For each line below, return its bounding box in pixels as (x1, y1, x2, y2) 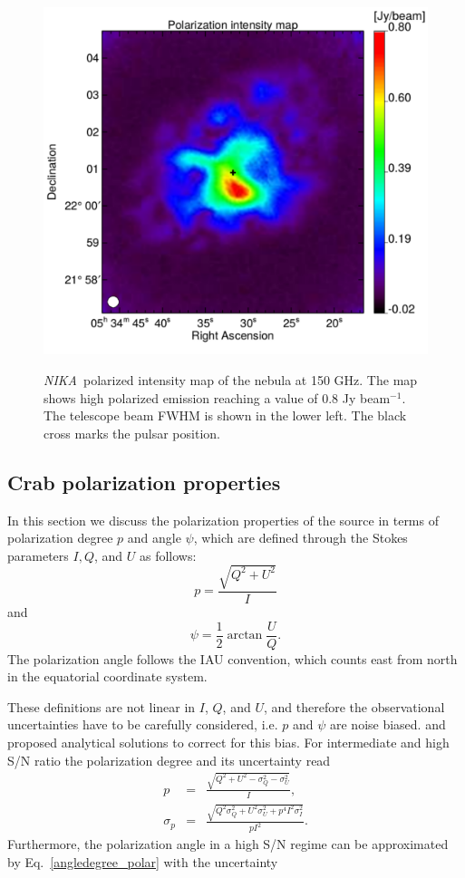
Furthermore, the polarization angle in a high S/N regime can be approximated (7, 835, 449, 854)
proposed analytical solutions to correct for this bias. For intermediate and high (7, 732, 450, 751)
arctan (227, 629, 263, 642)
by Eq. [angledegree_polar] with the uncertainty (7, 852, 278, 871)
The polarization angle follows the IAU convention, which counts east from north (7, 649, 458, 668)
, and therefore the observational (263, 697, 445, 716)
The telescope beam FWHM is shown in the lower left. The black (44, 406, 407, 425)
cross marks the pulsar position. (44, 423, 220, 442)
